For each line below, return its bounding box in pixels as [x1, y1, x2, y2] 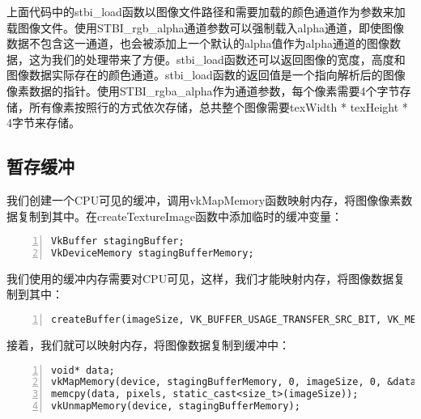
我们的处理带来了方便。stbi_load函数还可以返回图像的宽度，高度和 [51, 50, 406, 67]
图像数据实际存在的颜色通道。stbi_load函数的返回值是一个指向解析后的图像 [6, 66, 406, 83]
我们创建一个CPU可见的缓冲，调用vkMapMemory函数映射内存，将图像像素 [6, 191, 402, 208]
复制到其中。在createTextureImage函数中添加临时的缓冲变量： [17, 207, 343, 224]
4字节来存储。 [6, 114, 80, 131]
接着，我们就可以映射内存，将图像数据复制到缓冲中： [6, 336, 290, 353]
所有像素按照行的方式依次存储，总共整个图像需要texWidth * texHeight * [28, 98, 408, 115]
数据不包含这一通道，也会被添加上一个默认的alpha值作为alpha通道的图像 [6, 35, 389, 52]
